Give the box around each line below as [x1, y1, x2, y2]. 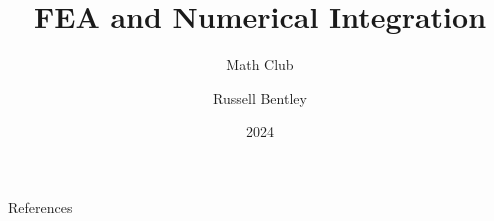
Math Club [226, 54, 294, 75]
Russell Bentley [213, 87, 307, 108]
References [8, 196, 73, 217]
